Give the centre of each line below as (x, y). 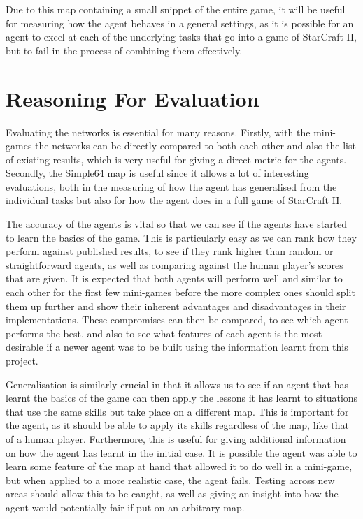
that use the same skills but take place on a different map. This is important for (177, 411)
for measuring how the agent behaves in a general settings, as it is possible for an (180, 23)
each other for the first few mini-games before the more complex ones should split (180, 292)
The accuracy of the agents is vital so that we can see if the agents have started (177, 224)
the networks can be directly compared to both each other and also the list (195, 146)
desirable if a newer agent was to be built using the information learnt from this (177, 347)
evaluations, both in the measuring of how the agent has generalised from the (171, 186)
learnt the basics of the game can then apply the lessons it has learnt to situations (182, 398)
